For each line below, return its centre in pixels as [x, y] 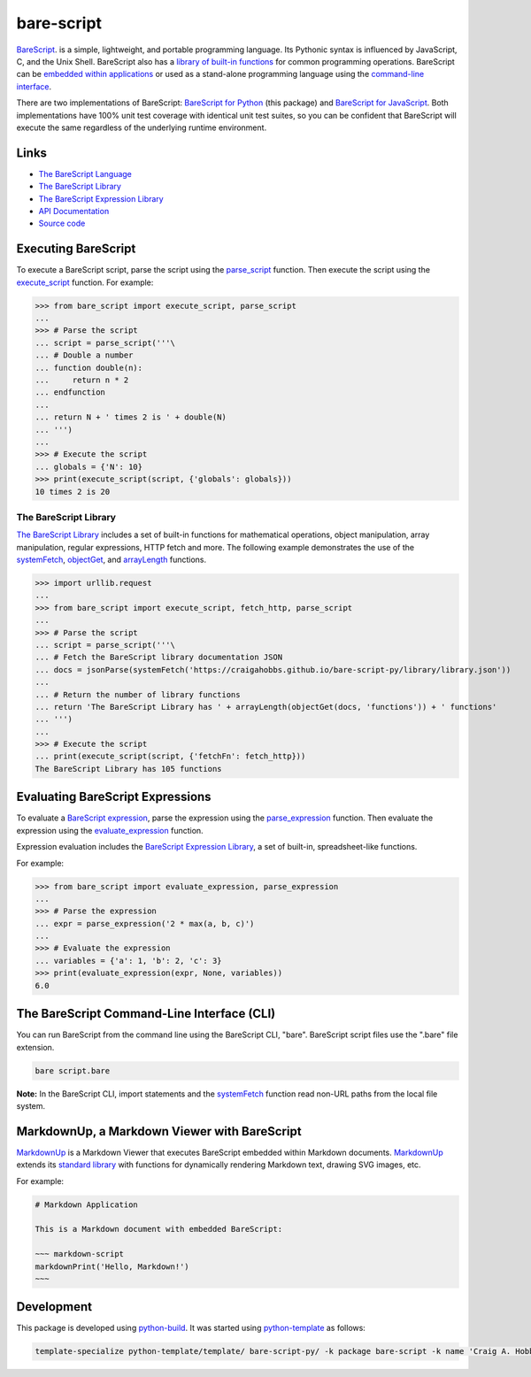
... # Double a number [84, 355]
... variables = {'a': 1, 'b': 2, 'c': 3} [128, 961]
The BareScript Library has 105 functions [128, 769]
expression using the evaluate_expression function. [110, 830]
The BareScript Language [85, 173]
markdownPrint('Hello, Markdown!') [112, 1266]
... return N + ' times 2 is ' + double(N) [131, 417]
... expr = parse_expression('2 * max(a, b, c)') [145, 923]
